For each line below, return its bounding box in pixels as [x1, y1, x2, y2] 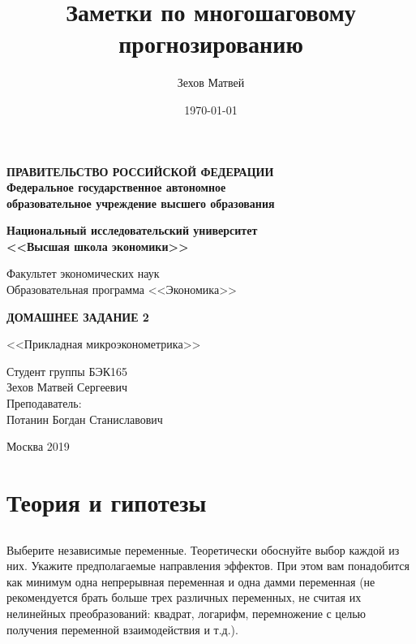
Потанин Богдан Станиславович [6, 410, 163, 427]
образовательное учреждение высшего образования [6, 194, 275, 211]
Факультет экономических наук [6, 265, 160, 282]
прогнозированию [118, 27, 303, 60]
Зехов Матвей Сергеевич [6, 378, 127, 395]
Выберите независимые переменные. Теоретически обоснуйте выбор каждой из [6, 541, 400, 558]
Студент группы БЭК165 [6, 362, 128, 379]
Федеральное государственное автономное [6, 179, 226, 196]
